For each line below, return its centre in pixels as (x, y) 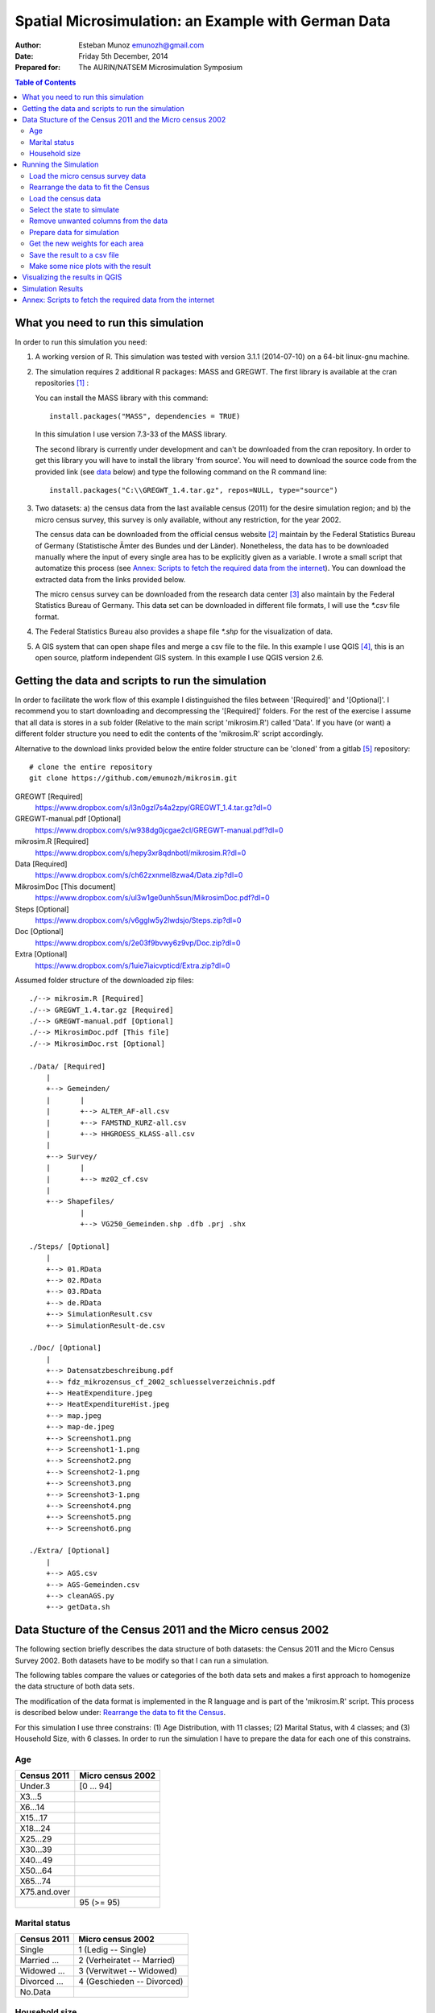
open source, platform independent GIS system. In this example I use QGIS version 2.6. (179, 658)
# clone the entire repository (91, 767)
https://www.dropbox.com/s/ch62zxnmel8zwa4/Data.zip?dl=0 (139, 875)
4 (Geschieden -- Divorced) (130, 1981)
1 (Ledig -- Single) (112, 1949)
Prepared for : (37, 68)
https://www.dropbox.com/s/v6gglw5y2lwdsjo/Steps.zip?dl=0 (138, 920)
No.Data (35, 1991)
